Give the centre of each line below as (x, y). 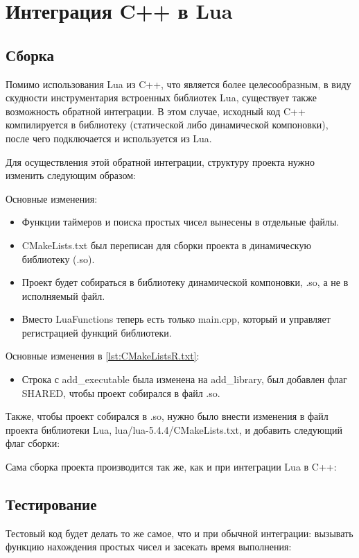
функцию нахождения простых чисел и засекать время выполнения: (149, 547)
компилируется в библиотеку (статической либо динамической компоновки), (167, 125)
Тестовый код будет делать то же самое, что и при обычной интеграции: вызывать (179, 533)
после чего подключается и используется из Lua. (109, 138)
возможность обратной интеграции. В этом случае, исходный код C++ (156, 111)
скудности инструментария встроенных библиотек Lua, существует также (161, 98)
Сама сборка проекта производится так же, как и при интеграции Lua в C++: (171, 467)
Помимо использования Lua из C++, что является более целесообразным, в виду (178, 84)
